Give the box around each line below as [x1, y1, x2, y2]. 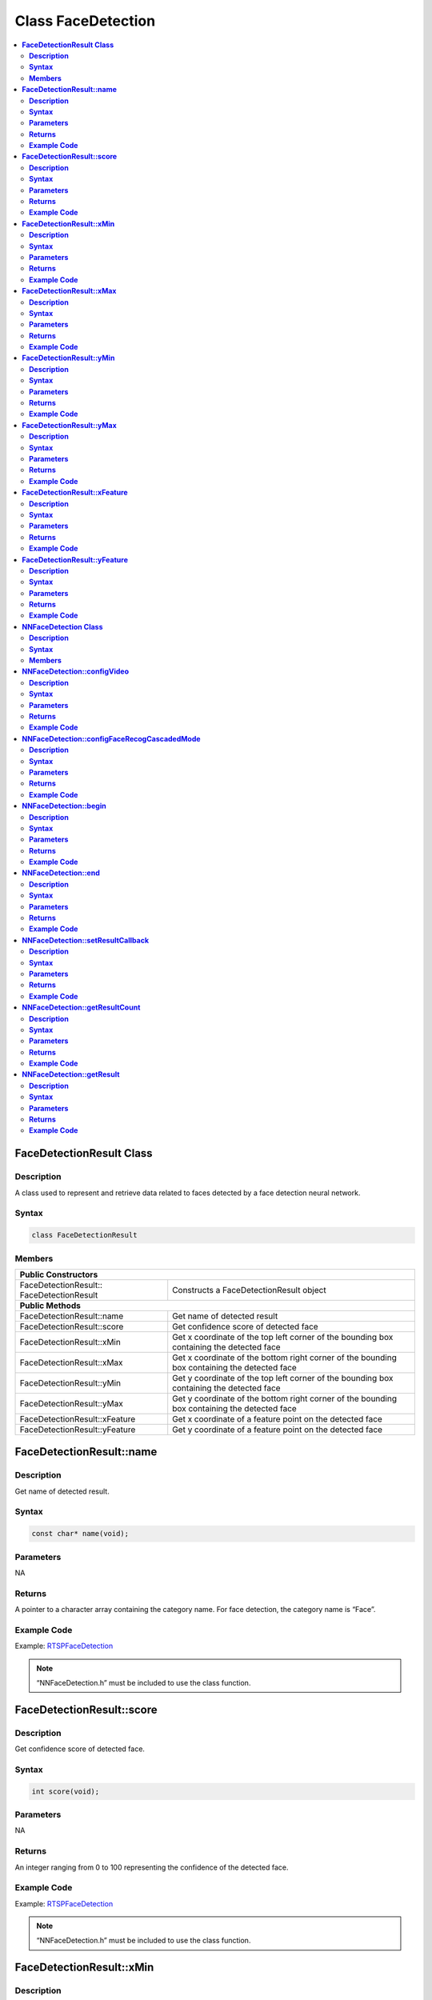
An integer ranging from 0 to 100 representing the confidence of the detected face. [14, 1862, 289, 1872]
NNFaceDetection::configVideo [22, 666, 130, 676]
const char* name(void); [31, 1529, 130, 1538]
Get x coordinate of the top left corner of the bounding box [172, 1331, 394, 1342]
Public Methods [19, 1300, 82, 1311]
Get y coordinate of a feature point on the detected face [172, 1424, 383, 1435]
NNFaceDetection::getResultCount [22, 1002, 141, 1012]
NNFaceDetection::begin [22, 801, 107, 811]
